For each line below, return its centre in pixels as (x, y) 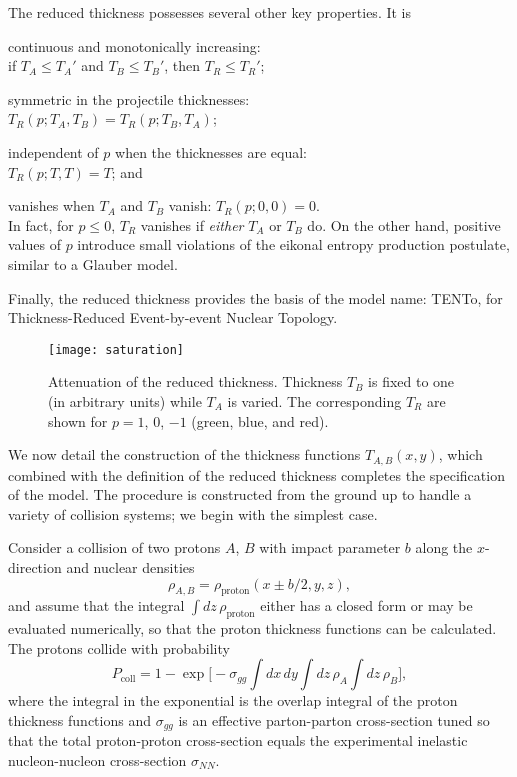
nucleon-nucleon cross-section (97, 760)
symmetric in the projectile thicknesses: (129, 98)
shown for (78, 420)
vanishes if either (192, 224)
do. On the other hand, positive (404, 224)
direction (35, 566)
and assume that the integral (96, 605)
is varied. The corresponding (314, 400)
